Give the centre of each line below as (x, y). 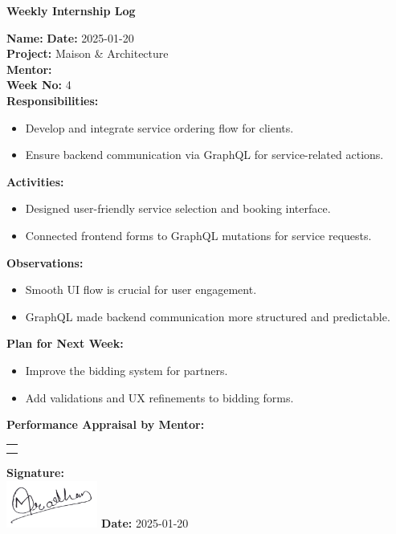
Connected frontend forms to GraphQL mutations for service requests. (198, 235)
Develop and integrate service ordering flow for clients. (159, 127)
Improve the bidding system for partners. (127, 370)
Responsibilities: (53, 100)
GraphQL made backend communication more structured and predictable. (208, 316)
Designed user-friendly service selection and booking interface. (178, 208)
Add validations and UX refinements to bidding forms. (159, 397)
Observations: (45, 262)
